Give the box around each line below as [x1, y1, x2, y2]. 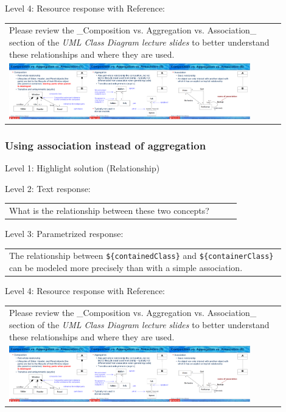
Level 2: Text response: [5, 182, 91, 194]
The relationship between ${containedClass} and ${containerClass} [9, 249, 274, 262]
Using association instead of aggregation [5, 137, 206, 153]
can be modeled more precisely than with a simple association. [9, 261, 243, 273]
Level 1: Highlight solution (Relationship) [5, 161, 160, 174]
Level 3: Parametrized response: [5, 227, 124, 239]
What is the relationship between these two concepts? [9, 204, 209, 216]
